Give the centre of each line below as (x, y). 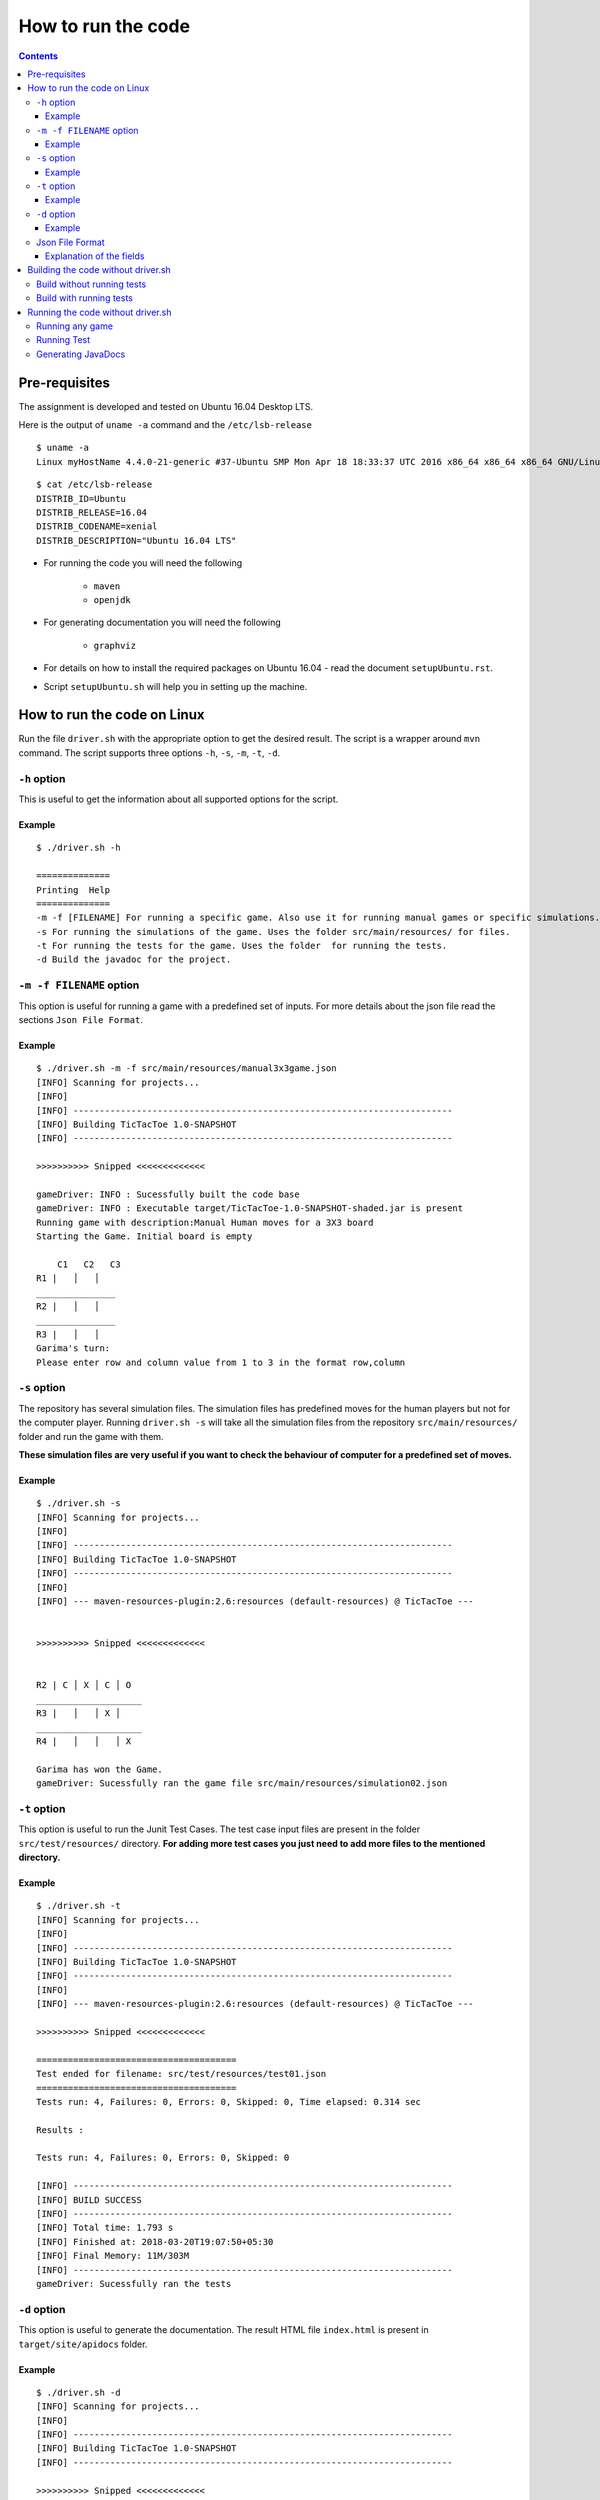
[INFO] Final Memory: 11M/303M (113, 2256)
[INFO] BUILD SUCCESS (89, 2199)
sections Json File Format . (81, 1019)
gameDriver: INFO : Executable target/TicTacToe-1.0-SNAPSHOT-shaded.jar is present (250, 1208)
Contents (38, 56)
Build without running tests (91, 284)
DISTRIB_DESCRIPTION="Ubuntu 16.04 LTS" (136, 540)
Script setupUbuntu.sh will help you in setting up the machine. (175, 686)
